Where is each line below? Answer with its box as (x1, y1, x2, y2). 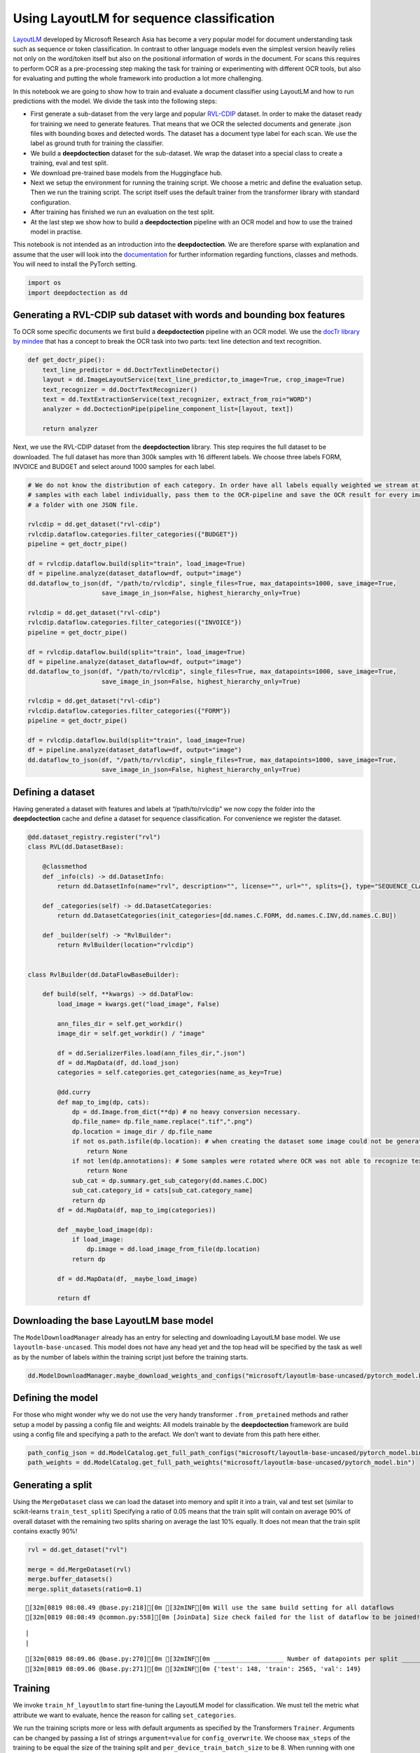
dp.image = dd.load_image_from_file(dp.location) (86, 1245, 260, 1253)
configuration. (30, 198, 71, 206)
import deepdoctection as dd (27, 288, 128, 297)
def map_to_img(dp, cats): (57, 1098, 150, 1106)
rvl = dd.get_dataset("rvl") (27, 1546, 128, 1554)
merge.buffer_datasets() (27, 1575, 113, 1583)
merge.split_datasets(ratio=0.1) (27, 1585, 143, 1593)
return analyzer (42, 425, 98, 433)
